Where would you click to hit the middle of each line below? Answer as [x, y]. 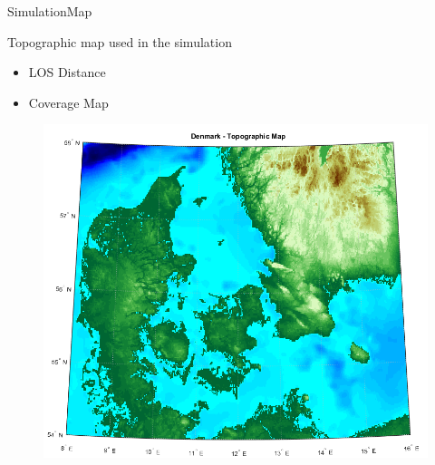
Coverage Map [68, 102]
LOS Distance [67, 72]
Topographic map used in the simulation [120, 41]
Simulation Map [50, 11]
